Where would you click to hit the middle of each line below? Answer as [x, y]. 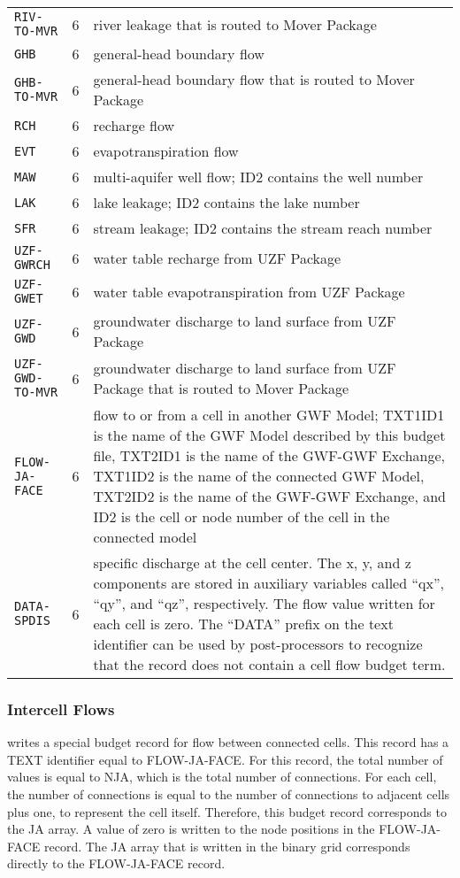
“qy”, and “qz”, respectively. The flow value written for [264, 603]
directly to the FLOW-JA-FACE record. [116, 863]
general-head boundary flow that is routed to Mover [254, 79]
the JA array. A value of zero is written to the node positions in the [191, 829]
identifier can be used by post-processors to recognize [258, 644]
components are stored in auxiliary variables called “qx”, [268, 583]
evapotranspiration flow [166, 151]
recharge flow [134, 125]
